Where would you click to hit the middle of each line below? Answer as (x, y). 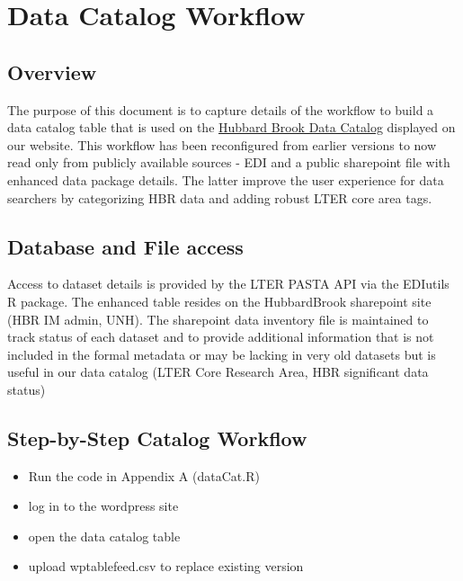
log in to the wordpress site (103, 506)
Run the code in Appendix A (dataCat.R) (144, 475)
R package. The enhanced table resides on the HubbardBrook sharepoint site (219, 301)
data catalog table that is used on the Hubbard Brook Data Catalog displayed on (231, 127)
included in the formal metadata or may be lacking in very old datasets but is (222, 354)
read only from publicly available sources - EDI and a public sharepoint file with (229, 162)
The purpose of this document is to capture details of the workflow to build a (221, 109)
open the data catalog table (104, 536)
